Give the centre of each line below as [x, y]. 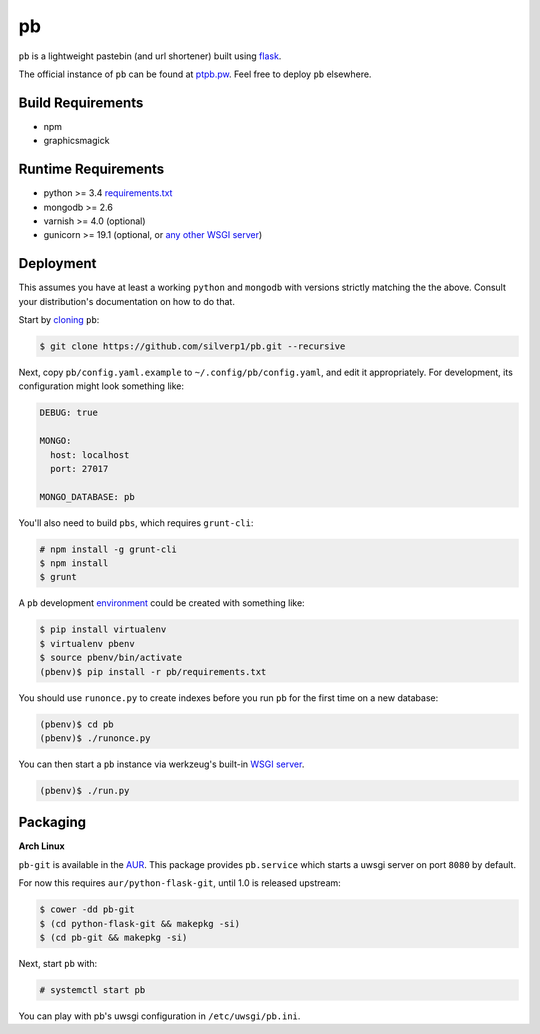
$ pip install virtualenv [103, 629]
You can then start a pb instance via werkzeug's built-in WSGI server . [161, 764]
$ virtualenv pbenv [87, 643]
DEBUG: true [69, 413]
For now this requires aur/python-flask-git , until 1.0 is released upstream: [180, 883]
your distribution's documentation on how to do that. [126, 301]
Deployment [57, 263]
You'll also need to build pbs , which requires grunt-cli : [136, 522]
